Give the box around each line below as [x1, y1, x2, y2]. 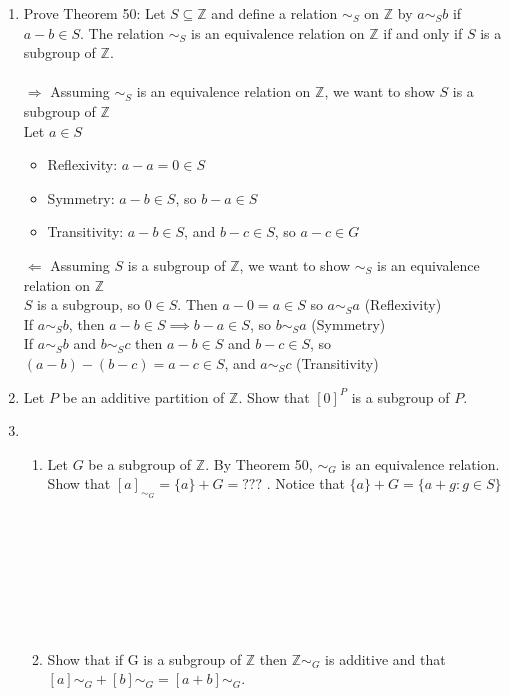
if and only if [383, 22, 463, 43]
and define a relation [211, 3, 338, 23]
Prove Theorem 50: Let [23, 3, 166, 23]
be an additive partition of [62, 386, 225, 407]
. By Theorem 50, [205, 453, 313, 474]
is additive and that [325, 648, 446, 669]
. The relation [80, 22, 165, 43]
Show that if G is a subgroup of [47, 648, 242, 669]
